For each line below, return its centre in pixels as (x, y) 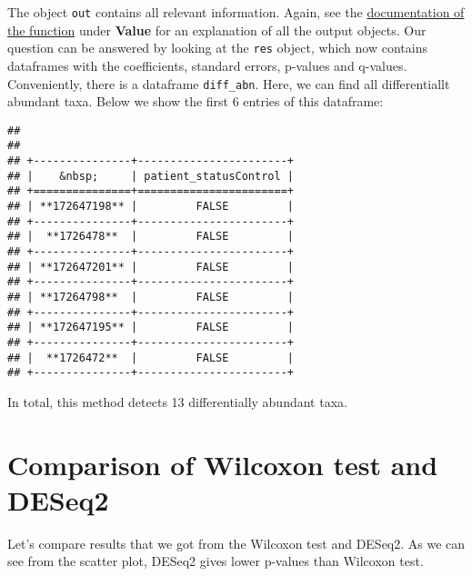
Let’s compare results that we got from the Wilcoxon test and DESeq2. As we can (236, 543)
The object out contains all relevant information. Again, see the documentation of (236, 12)
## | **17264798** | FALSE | (151, 297)
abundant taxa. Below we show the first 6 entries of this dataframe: (196, 101)
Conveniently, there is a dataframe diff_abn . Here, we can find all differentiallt (229, 83)
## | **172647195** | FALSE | (151, 328)
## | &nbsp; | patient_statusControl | (151, 176)
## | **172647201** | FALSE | (151, 267)
